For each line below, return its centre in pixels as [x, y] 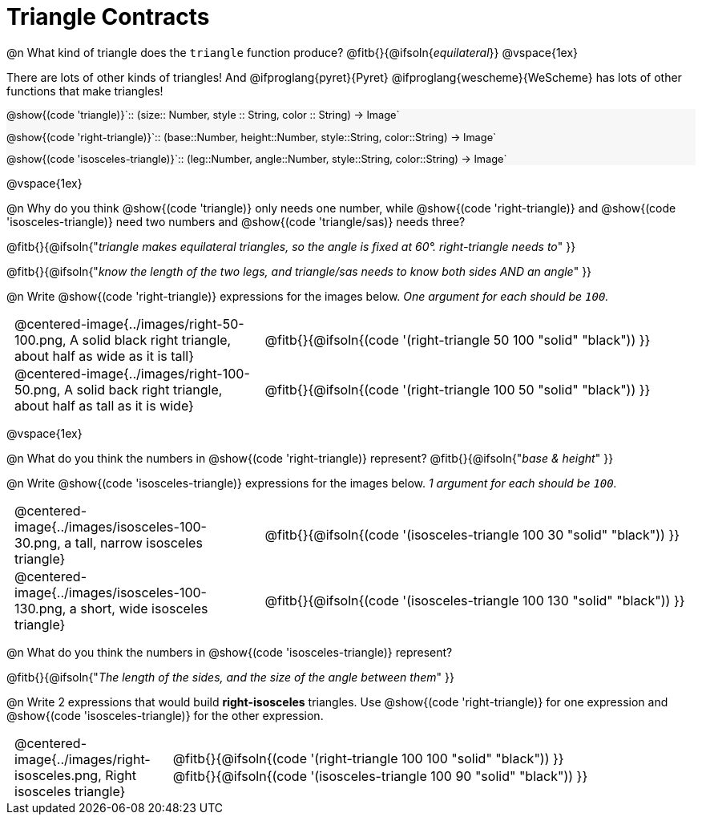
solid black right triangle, [157, 340]
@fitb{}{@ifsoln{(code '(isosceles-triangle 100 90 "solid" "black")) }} [380, 777]
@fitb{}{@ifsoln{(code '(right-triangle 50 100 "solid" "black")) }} [458, 340]
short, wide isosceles [144, 609]
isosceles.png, [58, 776]
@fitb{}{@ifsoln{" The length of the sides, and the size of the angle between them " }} [230, 677]
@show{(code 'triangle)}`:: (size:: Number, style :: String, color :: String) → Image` [203, 115]
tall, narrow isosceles [139, 543]
